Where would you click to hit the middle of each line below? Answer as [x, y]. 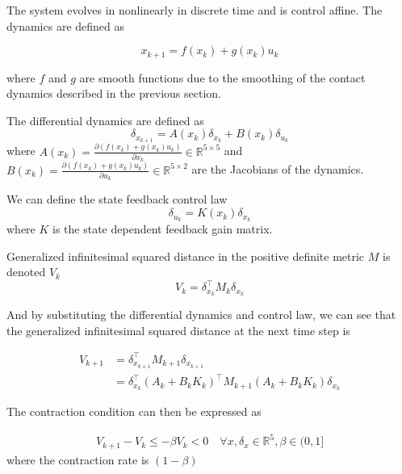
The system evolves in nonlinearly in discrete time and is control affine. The [195, 10]
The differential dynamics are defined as [105, 120]
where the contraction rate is [78, 459]
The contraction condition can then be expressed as [134, 411]
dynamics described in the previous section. [114, 93]
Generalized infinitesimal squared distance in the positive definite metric [186, 256]
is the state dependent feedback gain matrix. [163, 228]
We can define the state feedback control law [117, 199]
